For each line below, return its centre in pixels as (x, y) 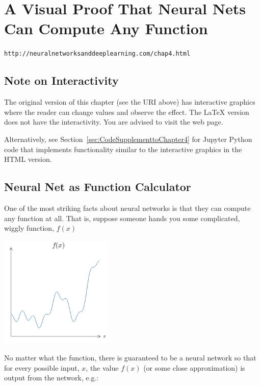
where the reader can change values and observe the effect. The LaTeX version (127, 112)
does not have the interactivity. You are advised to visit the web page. (114, 122)
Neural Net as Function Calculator (98, 187)
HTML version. (28, 159)
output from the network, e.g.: (51, 378)
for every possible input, (42, 367)
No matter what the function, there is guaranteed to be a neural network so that (130, 357)
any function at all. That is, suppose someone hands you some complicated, (122, 218)
